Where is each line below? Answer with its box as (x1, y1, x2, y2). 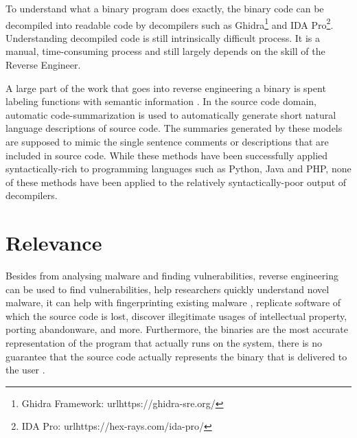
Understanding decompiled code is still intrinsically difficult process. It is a (5, 30, 320, 45)
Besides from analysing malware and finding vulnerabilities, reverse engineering (5, 268, 338, 283)
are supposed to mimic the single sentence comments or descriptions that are (5, 135, 329, 148)
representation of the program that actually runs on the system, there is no (5, 336, 323, 350)
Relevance (5, 229, 102, 257)
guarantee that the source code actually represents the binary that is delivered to (5, 349, 347, 363)
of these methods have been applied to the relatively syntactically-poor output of (5, 174, 347, 189)
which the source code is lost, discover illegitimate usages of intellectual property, (5, 308, 347, 323)
